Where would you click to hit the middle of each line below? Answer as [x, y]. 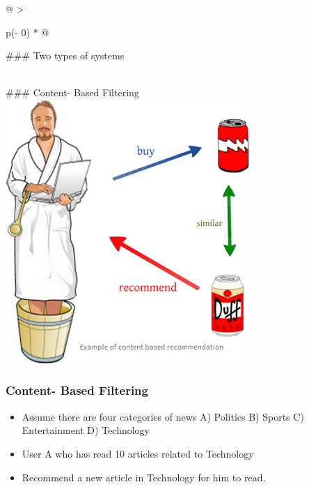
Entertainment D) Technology [86, 430]
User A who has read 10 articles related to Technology [138, 453]
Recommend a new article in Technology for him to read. [144, 477]
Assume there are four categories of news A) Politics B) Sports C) [163, 416]
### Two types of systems [65, 55]
